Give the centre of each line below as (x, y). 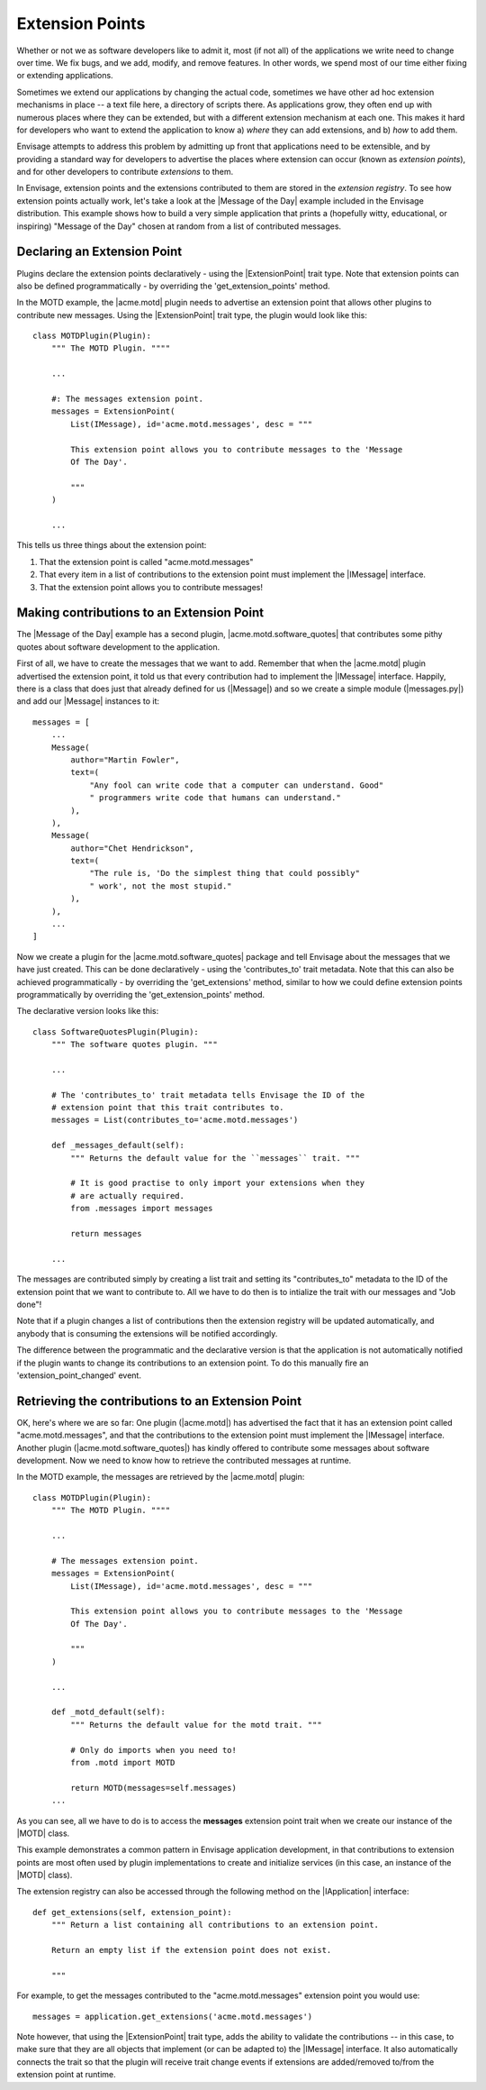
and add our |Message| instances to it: (88, 701)
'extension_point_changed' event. (79, 1375)
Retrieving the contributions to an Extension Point (159, 1401)
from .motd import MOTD (123, 1762)
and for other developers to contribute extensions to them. (125, 172)
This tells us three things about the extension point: (112, 545)
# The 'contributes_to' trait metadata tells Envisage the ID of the (208, 1095)
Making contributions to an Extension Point (140, 613)
